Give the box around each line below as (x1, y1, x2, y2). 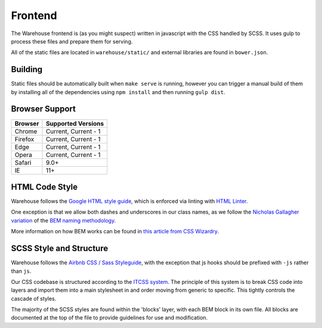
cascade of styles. (11, 295, 57, 302)
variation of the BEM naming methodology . (11, 217, 116, 224)
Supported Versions (45, 119, 104, 127)
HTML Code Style (11, 182, 78, 192)
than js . (11, 267, 32, 274)
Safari (14, 158, 32, 167)
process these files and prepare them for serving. (11, 38, 133, 45)
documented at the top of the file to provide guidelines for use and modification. (11, 314, 208, 321)
